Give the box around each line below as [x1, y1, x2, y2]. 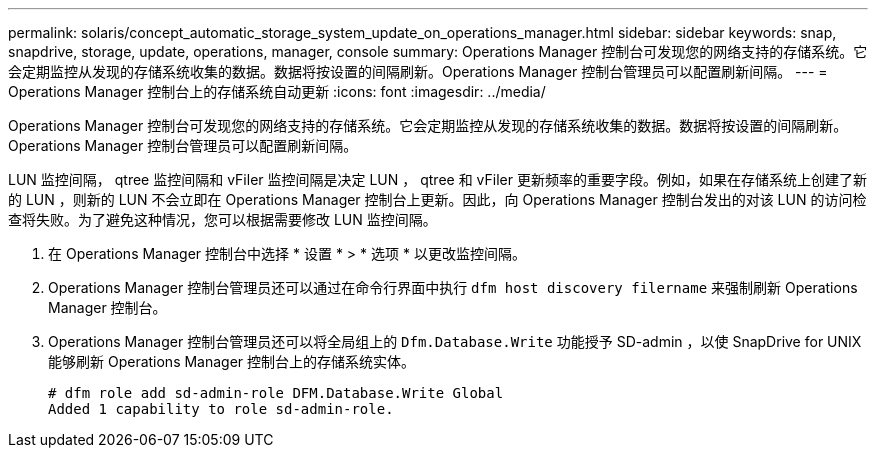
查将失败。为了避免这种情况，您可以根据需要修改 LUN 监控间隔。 [8, 211, 437, 228]
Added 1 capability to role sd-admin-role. [48, 401, 394, 417]
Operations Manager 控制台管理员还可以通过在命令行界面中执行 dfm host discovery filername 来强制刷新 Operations [48, 279, 858, 296]
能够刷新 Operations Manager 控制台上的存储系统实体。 [48, 353, 416, 370]
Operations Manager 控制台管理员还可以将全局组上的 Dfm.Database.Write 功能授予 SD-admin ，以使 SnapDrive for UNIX [48, 333, 862, 350]
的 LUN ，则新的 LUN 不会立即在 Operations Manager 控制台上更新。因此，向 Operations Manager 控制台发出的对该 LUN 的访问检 [8, 191, 867, 208]
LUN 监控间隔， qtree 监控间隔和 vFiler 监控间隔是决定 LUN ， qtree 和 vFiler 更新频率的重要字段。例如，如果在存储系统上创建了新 [8, 171, 867, 188]
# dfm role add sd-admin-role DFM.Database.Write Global [48, 385, 504, 401]
